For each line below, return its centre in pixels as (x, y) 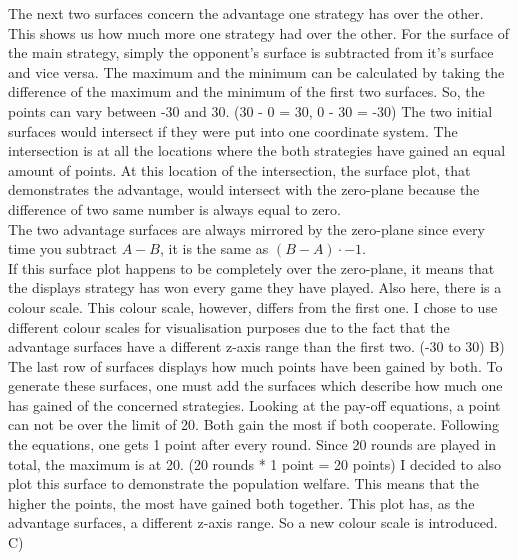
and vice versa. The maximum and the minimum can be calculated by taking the (256, 71)
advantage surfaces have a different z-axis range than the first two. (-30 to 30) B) (256, 346)
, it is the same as (214, 248)
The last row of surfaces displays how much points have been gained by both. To (255, 365)
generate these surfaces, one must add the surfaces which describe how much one (255, 385)
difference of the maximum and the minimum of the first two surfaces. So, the (246, 91)
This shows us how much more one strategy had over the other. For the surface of (258, 32)
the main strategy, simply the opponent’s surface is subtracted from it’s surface (251, 52)
